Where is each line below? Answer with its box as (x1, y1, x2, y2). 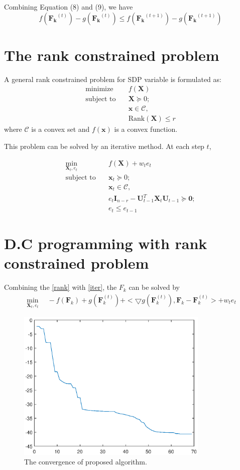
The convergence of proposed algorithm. (24, 456, 147, 467)
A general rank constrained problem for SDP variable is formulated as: (4, 73, 221, 84)
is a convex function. (114, 124, 178, 134)
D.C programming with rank (4, 233, 207, 254)
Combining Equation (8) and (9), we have (4, 2, 133, 12)
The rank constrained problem (4, 44, 219, 65)
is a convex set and (31, 124, 90, 134)
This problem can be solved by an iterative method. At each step (4, 141, 204, 151)
